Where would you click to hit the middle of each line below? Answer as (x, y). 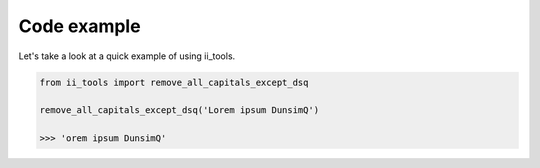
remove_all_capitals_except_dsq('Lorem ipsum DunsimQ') (179, 110)
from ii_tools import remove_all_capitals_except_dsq (174, 82)
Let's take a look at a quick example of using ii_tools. (127, 56)
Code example (79, 26)
